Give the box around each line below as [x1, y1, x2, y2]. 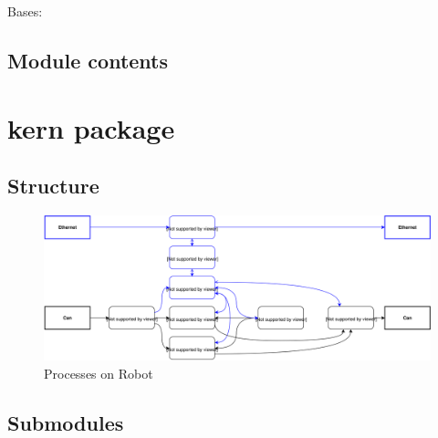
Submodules [7, 408, 124, 436]
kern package [7, 109, 175, 146]
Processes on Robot [44, 363, 153, 382]
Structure [7, 172, 99, 200]
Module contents [7, 46, 169, 74]
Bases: [7, 2, 43, 20]
